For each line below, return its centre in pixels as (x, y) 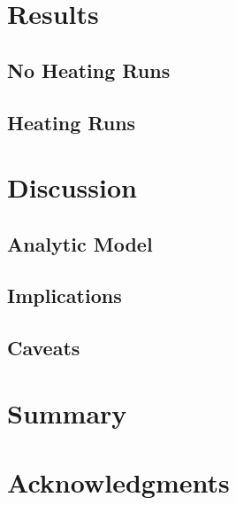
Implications (65, 295)
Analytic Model (80, 243)
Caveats (44, 348)
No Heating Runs (89, 70)
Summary (67, 412)
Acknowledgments (118, 482)
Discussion (72, 187)
